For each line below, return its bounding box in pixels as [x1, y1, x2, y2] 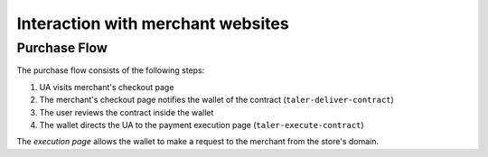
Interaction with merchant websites [16, 14, 289, 33]
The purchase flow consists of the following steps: [16, 65, 205, 76]
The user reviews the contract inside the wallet [39, 106, 214, 117]
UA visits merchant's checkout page [39, 81, 174, 92]
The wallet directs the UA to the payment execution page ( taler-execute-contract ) [39, 119, 365, 130]
